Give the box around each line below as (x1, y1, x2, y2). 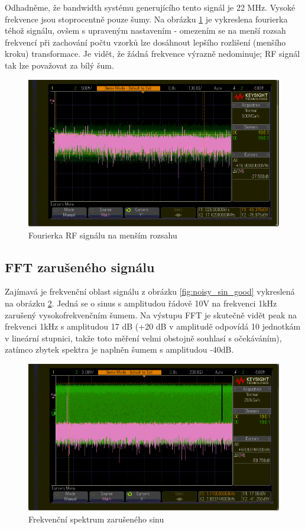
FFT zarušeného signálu (5, 257, 155, 276)
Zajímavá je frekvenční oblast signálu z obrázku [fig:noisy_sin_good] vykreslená (5, 285, 295, 298)
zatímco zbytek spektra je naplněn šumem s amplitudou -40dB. (5, 343, 234, 356)
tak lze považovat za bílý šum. (5, 59, 114, 71)
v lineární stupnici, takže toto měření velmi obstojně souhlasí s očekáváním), (5, 331, 282, 344)
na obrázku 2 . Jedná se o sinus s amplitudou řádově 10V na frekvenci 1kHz (5, 296, 277, 309)
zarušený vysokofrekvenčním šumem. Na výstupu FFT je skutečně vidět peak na (5, 308, 297, 321)
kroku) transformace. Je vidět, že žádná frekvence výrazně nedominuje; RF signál (5, 47, 300, 60)
